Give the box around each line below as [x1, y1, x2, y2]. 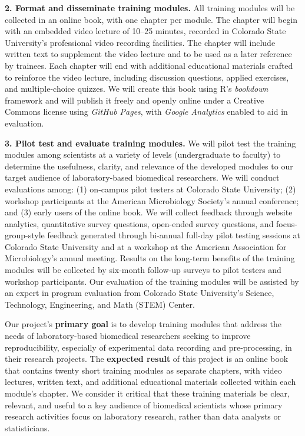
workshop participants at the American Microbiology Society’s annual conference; [5, 194, 299, 207]
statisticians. [5, 421, 50, 434]
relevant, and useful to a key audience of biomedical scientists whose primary [5, 398, 283, 411]
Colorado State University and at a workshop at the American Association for [5, 240, 287, 252]
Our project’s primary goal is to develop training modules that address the [5, 318, 281, 330]
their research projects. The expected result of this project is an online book [5, 352, 289, 365]
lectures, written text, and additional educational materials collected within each [5, 375, 296, 388]
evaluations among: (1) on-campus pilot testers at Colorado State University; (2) [5, 182, 296, 195]
